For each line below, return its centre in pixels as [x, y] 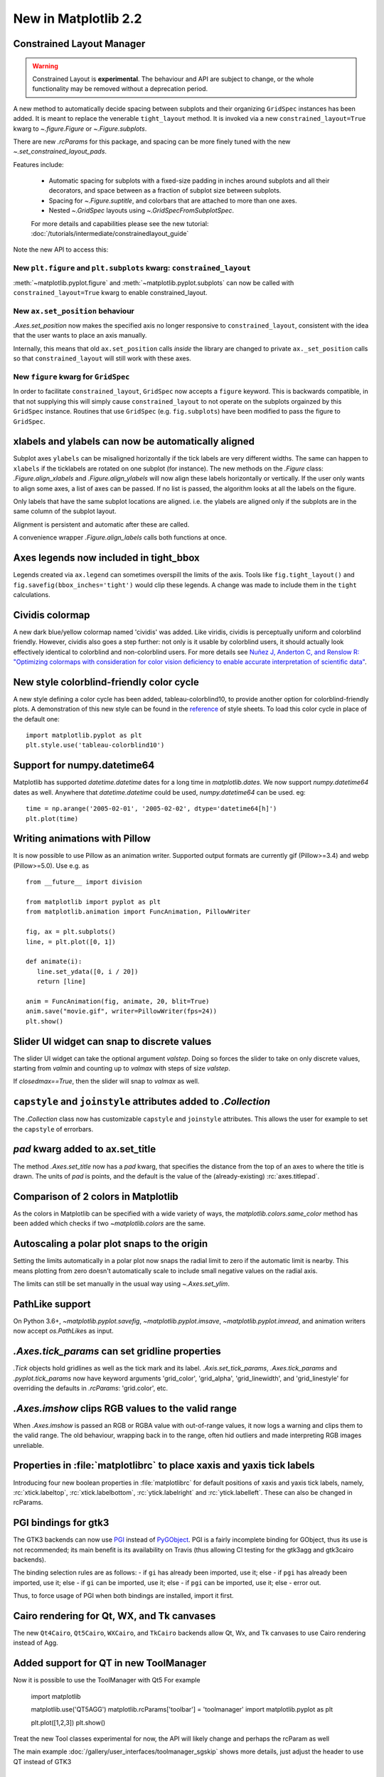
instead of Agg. [36, 1643]
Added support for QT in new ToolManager [110, 1663]
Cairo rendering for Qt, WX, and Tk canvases [114, 1616]
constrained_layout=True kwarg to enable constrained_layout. [110, 292]
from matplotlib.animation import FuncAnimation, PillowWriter [138, 912]
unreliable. [28, 1445]
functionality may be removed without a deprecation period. [120, 89]
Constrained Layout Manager [79, 44]
